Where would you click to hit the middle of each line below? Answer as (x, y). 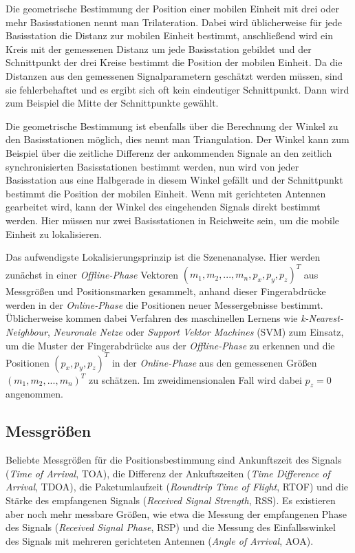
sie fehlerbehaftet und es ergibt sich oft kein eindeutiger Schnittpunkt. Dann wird (177, 89)
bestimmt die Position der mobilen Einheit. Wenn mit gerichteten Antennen (166, 193)
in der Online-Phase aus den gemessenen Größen (214, 362)
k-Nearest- (322, 318)
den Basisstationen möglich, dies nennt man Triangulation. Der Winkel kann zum (177, 139)
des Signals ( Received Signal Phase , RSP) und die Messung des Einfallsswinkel (171, 527)
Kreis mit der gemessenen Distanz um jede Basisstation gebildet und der (159, 48)
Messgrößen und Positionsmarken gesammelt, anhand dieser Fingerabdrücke (166, 291)
